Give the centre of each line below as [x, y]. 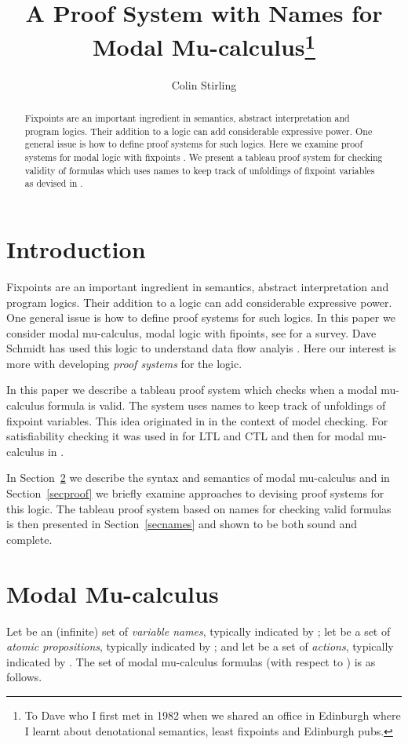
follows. [24, 677]
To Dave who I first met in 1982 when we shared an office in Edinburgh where [213, 715]
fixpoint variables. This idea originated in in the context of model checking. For [197, 420]
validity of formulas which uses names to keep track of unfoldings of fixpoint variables [200, 170]
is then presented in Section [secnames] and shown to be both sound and [182, 524]
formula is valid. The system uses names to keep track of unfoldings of [217, 405]
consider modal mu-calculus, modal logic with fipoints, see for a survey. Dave [191, 332]
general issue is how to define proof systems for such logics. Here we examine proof [194, 144]
